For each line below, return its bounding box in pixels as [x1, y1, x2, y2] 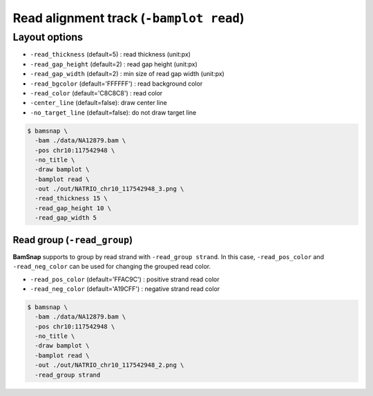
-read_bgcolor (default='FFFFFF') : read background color [30, 79, 203, 88]
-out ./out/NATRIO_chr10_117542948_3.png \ [35, 185, 184, 193]
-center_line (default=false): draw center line [30, 99, 167, 107]
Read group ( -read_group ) [12, 234, 133, 245]
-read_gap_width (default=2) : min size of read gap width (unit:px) [30, 70, 224, 78]
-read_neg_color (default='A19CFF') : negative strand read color [30, 284, 220, 293]
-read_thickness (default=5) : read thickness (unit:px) [30, 50, 191, 59]
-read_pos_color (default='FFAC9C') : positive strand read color [30, 275, 220, 283]
